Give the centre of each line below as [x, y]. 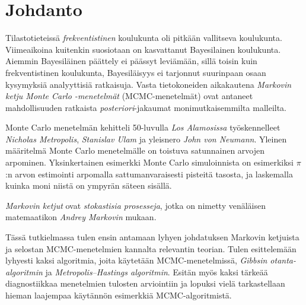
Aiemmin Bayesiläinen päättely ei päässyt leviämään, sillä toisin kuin [131, 61]
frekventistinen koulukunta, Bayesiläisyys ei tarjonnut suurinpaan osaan [136, 72]
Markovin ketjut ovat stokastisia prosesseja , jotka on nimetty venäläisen [136, 205]
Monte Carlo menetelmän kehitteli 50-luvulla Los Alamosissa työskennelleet [143, 127]
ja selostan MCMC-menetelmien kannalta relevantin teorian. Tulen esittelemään [151, 248]
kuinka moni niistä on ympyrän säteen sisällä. [89, 185]
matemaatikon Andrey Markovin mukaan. [81, 217]
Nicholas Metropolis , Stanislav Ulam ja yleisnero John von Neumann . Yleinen [146, 139]
